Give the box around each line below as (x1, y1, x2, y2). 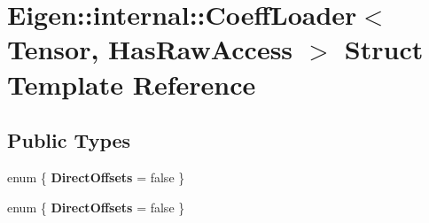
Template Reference (7, 65, 256, 102)
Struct (344, 31, 424, 67)
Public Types (7, 127, 131, 154)
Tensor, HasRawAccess (7, 31, 293, 67)
